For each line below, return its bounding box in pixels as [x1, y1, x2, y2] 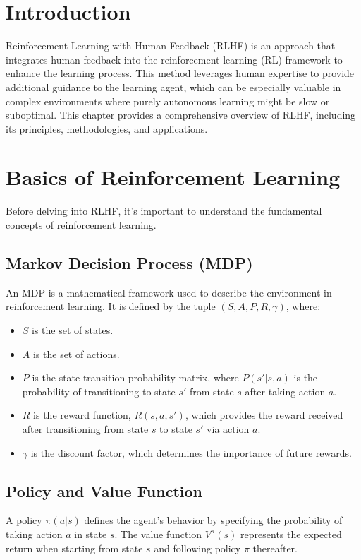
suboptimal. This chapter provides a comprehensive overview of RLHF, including [6, 107, 356, 122]
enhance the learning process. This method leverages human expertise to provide [6, 66, 355, 81]
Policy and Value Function [6, 479, 202, 501]
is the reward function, [33, 407, 131, 422]
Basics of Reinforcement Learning [6, 162, 341, 191]
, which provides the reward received [185, 407, 343, 422]
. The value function [114, 526, 202, 541]
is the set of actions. [32, 346, 120, 361]
